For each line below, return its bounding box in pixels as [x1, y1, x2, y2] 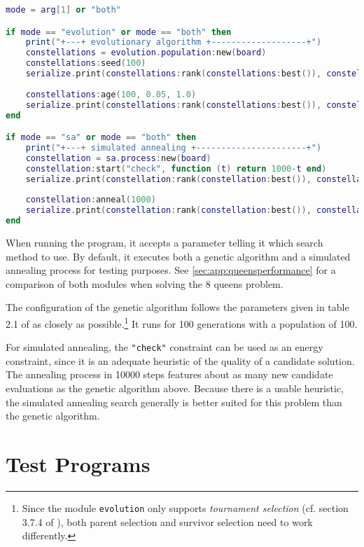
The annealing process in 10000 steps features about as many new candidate [6, 367, 333, 382]
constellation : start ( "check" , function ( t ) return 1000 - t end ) [25, 163, 327, 174]
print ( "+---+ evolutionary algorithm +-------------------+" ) [25, 37, 322, 48]
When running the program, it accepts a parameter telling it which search [6, 235, 323, 249]
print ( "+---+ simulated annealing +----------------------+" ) [25, 142, 322, 153]
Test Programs [6, 449, 150, 478]
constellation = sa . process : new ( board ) [25, 153, 211, 163]
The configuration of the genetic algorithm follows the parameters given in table [6, 300, 349, 314]
